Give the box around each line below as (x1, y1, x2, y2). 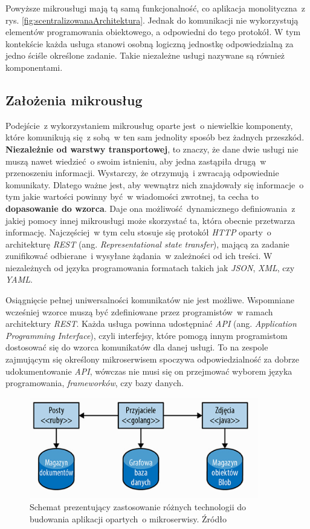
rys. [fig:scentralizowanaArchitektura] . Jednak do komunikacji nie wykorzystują (5, 13, 299, 26)
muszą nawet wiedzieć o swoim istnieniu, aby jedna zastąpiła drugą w (5, 154, 266, 167)
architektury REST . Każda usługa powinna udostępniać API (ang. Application (5, 317, 297, 330)
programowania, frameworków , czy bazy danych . (5, 376, 184, 389)
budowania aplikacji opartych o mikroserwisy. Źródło (30, 512, 227, 525)
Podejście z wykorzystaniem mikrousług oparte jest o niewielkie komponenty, (5, 119, 293, 131)
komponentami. (5, 61, 63, 73)
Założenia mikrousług (5, 90, 143, 109)
